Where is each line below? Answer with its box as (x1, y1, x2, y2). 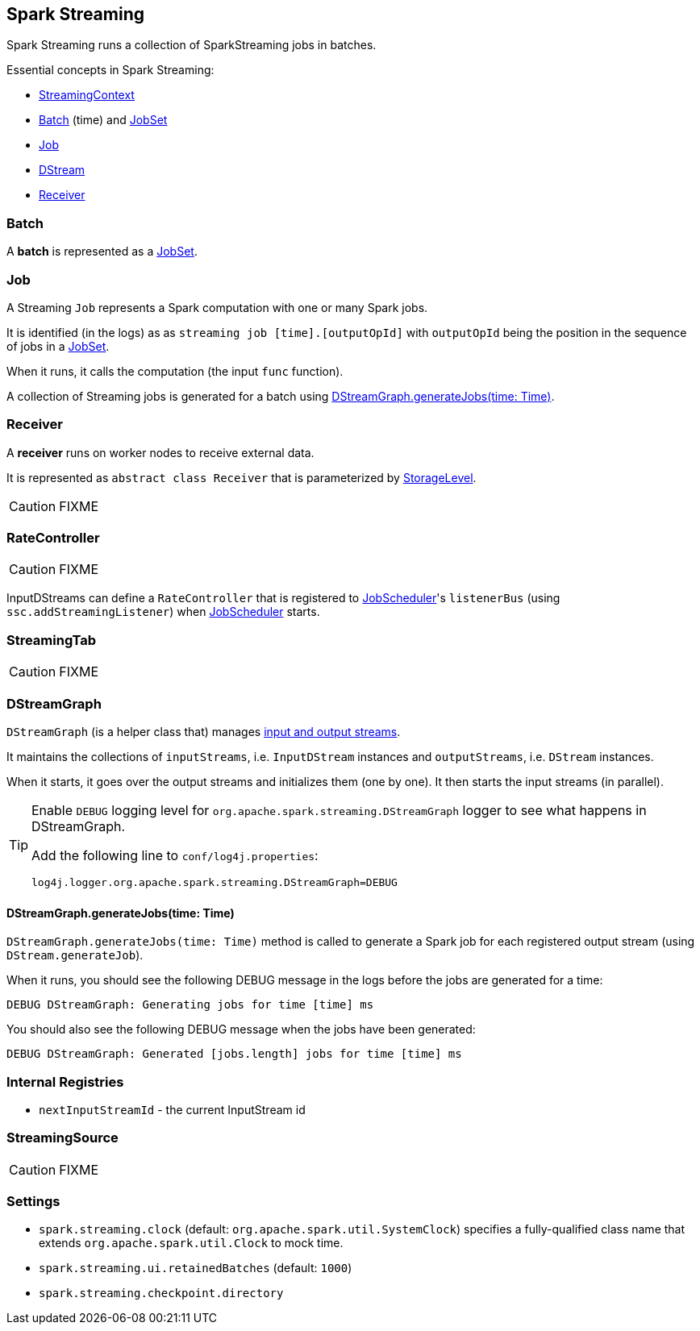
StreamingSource (6, 1129, 119, 1146)
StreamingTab (6, 631, 96, 648)
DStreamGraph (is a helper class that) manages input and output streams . (6, 724, 401, 738)
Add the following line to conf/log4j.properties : (31, 846, 319, 863)
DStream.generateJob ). (6, 948, 144, 963)
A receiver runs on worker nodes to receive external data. (6, 445, 315, 460)
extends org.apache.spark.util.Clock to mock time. (39, 1236, 344, 1250)
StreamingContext (39, 88, 135, 102)
